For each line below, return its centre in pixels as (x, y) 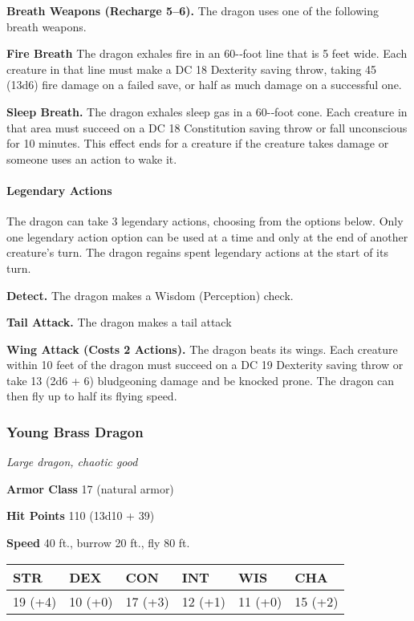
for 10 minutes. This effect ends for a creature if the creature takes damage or (198, 143)
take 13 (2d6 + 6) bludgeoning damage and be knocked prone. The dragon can (201, 380)
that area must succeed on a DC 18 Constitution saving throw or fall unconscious (207, 127)
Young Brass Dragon (75, 432)
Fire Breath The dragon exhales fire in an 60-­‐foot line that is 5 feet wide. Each (207, 53)
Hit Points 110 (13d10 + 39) (81, 515)
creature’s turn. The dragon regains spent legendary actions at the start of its (197, 252)
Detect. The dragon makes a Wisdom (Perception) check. (150, 295)
